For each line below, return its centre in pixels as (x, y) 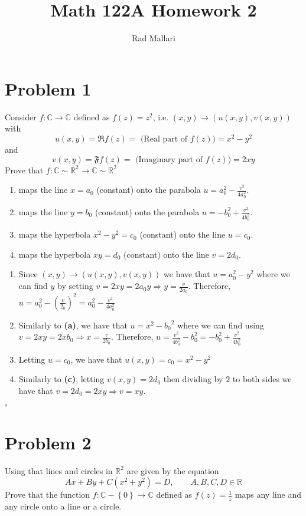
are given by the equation (173, 470)
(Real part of (164, 139)
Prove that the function (48, 494)
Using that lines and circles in (59, 470)
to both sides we (262, 379)
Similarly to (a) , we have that (73, 325)
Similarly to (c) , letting (61, 379)
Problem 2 (48, 442)
